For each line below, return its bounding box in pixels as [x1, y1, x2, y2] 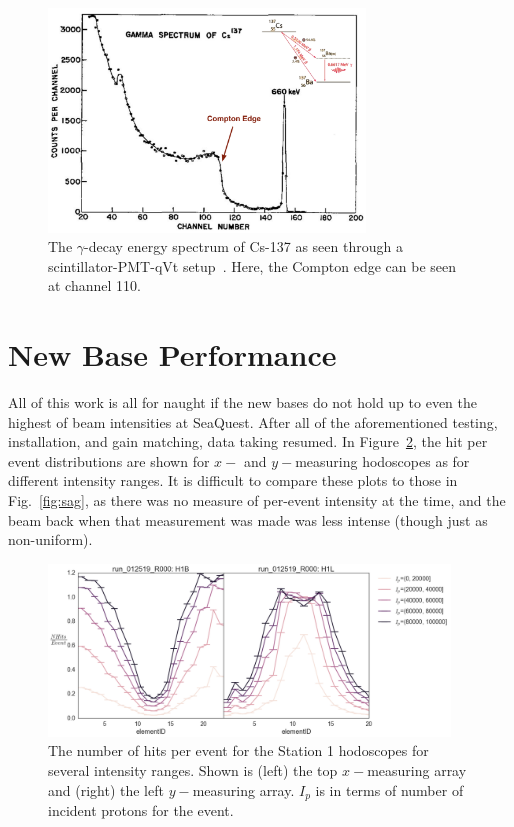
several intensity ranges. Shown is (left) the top [48, 760, 338, 781]
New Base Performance [8, 334, 337, 375]
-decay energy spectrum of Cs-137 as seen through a [84, 236, 403, 257]
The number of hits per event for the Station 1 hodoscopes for [48, 740, 429, 761]
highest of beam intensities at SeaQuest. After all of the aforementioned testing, [8, 411, 498, 432]
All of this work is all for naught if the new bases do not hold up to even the [8, 392, 477, 413]
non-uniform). [8, 529, 93, 550]
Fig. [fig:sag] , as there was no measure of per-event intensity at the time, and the [8, 489, 506, 510]
